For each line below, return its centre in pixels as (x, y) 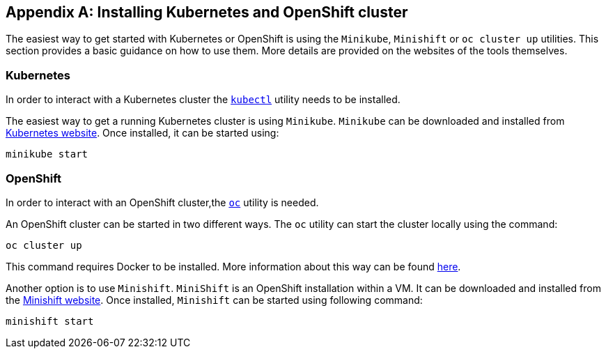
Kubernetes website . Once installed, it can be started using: (142, 133)
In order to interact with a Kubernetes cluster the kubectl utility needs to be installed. (203, 100)
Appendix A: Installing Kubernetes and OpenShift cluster (207, 12)
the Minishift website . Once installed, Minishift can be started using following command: (214, 300)
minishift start (50, 321)
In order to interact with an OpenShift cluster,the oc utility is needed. (162, 202)
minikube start (47, 154)
